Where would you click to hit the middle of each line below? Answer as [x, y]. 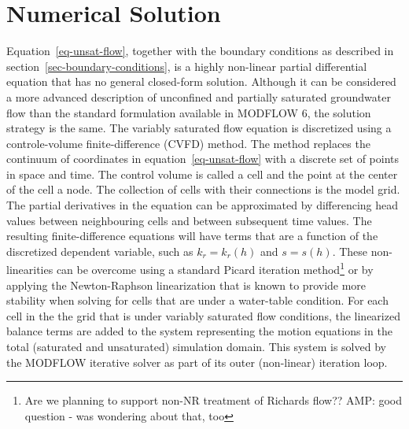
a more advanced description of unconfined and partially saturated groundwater [199, 96]
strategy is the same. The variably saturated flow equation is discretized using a [199, 128]
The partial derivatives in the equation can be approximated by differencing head [203, 205]
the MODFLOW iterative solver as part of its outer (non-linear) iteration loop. [197, 362]
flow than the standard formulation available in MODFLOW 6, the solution [189, 112]
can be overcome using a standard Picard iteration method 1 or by [215, 268]
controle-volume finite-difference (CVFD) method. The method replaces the [188, 143]
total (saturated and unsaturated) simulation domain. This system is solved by [196, 347]
